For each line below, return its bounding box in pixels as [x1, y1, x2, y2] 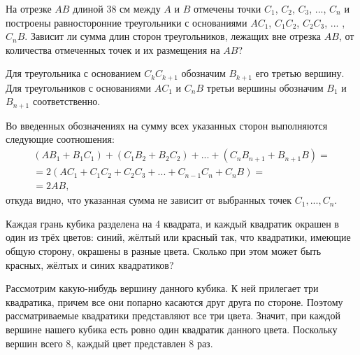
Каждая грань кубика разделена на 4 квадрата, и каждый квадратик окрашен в [6, 216, 339, 230]
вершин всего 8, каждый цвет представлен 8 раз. [6, 335, 213, 350]
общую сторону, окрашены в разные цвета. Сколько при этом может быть [6, 243, 322, 258]
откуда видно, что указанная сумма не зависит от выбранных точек [6, 193, 292, 207]
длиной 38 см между [73, 1, 161, 15]
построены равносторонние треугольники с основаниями [6, 15, 247, 29]
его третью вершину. [255, 66, 345, 81]
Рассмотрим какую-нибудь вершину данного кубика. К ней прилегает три [6, 281, 319, 295]
